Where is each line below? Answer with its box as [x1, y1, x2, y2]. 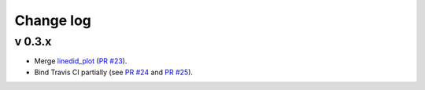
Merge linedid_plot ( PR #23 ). [34, 56, 128, 66]
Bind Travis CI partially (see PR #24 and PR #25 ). [34, 67, 193, 77]
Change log [14, 12, 92, 29]
